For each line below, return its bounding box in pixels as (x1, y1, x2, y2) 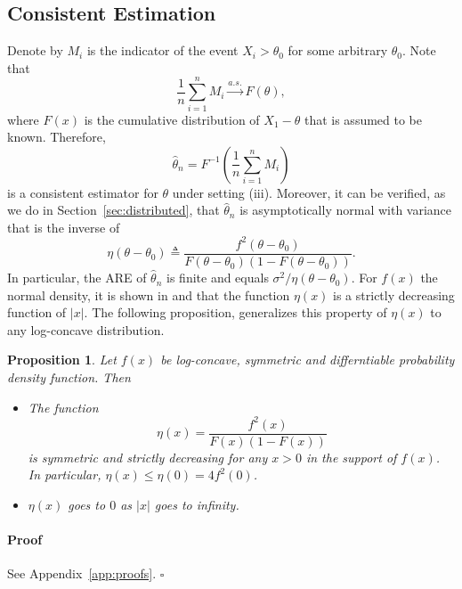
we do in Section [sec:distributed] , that (7, 200, 220, 219)
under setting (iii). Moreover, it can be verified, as (172, 183, 446, 201)
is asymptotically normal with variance (239, 200, 452, 219)
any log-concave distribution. (7, 320, 165, 339)
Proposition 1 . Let (7, 350, 117, 369)
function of (7, 303, 67, 322)
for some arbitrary (288, 41, 388, 60)
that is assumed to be (304, 110, 423, 128)
